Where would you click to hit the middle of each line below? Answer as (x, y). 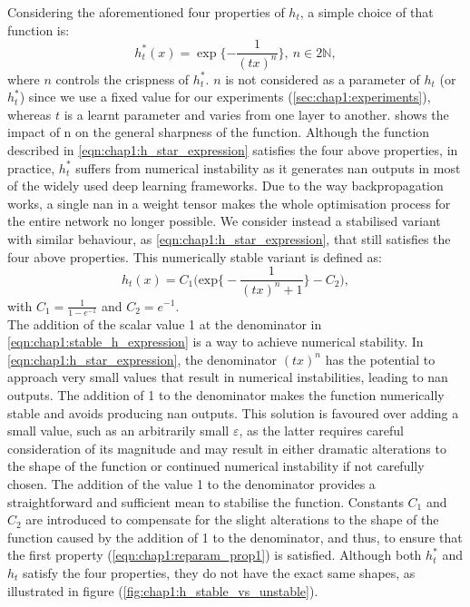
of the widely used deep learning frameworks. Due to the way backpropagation (225, 186)
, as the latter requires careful (321, 431)
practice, (31, 167)
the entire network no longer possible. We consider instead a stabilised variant (224, 221)
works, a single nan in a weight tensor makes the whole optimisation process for (229, 203)
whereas (29, 114)
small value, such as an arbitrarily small (118, 431)
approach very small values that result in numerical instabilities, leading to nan (228, 377)
